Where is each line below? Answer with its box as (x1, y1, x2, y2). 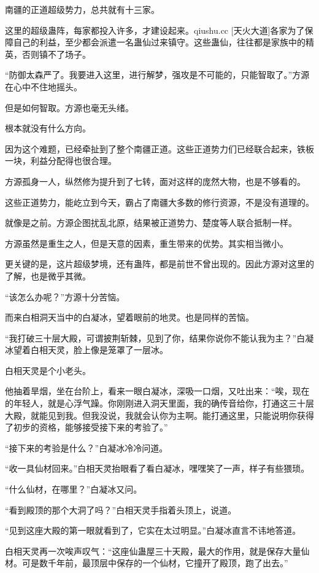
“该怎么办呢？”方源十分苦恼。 (5, 290, 125, 303)
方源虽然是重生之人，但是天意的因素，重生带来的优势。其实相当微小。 (5, 236, 288, 249)
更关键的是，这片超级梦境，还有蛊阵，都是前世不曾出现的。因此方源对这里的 (5, 257, 314, 270)
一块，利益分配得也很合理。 (5, 154, 117, 167)
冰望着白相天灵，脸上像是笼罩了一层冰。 (5, 343, 168, 356)
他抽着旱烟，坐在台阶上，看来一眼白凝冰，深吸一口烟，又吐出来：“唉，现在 (5, 384, 310, 397)
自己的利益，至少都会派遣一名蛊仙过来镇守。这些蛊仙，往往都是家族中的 (13, 36, 306, 49)
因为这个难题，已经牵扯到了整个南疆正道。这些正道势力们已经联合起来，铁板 (5, 142, 314, 155)
